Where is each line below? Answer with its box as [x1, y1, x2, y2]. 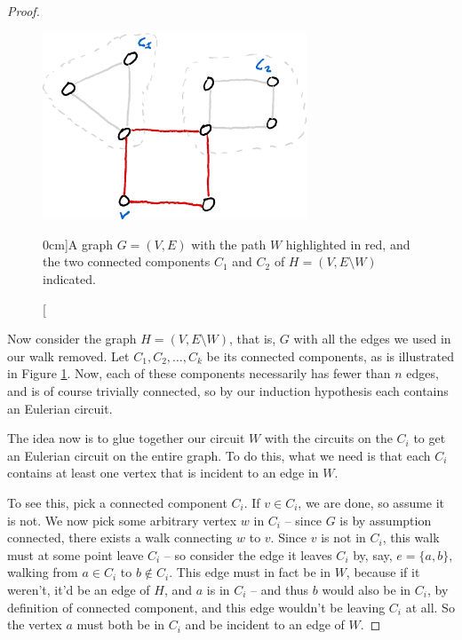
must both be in [76, 615, 165, 634]
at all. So [405, 597, 455, 616]
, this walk [382, 528, 440, 547]
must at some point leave [7, 545, 144, 564]
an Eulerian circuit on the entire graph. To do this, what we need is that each [7, 446, 431, 464]
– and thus [251, 580, 309, 598]
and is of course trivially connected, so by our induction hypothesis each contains [7, 382, 449, 400]
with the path [191, 234, 267, 253]
